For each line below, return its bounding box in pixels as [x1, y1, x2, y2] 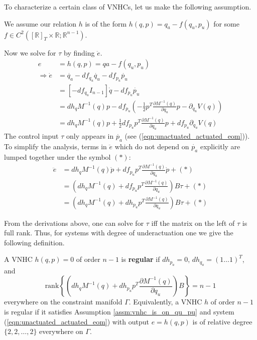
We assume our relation [4, 18, 77, 29]
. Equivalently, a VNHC [128, 296, 202, 307]
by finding [63, 47, 95, 58]
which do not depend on [114, 141, 189, 151]
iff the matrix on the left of [151, 217, 235, 228]
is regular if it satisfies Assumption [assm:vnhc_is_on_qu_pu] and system [4, 306, 234, 317]
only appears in [66, 131, 114, 141]
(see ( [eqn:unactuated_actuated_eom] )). [124, 131, 250, 141]
